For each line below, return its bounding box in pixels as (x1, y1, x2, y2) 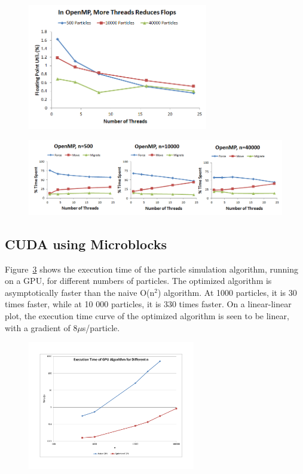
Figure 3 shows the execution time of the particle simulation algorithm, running (5, 262, 299, 275)
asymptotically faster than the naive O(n (5, 286, 155, 298)
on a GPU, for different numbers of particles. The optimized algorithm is (5, 274, 272, 287)
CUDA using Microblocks (5, 234, 167, 253)
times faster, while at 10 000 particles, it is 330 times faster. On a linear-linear (5, 298, 292, 310)
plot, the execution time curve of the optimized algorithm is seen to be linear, (5, 309, 289, 322)
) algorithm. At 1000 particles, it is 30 (157, 286, 297, 298)
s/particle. (82, 321, 120, 334)
